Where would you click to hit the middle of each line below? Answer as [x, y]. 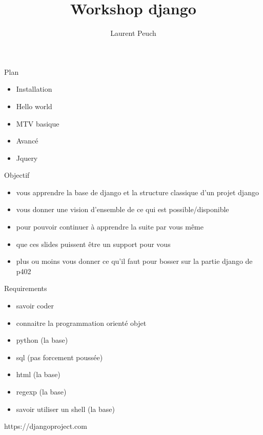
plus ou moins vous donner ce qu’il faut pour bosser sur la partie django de [134, 261]
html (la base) [38, 374]
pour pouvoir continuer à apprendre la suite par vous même [110, 227]
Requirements [26, 288]
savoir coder [35, 306]
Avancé [27, 141]
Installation [34, 89]
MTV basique [38, 123]
